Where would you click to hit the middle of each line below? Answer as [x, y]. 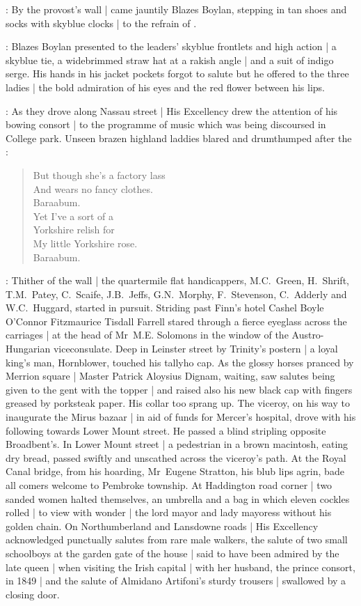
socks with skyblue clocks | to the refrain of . [101, 23]
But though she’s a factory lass [99, 174]
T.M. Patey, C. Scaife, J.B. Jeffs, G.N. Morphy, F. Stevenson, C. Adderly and [176, 294]
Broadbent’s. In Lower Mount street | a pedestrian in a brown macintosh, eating [177, 444]
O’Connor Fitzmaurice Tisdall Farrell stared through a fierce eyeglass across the [176, 321]
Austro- [308, 335]
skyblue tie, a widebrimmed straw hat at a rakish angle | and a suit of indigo [170, 60]
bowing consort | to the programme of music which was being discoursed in [166, 124]
